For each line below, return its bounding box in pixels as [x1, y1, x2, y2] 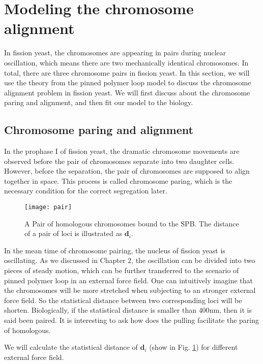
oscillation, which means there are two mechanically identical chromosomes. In [4, 57, 249, 68]
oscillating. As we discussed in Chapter [4, 255, 126, 266]
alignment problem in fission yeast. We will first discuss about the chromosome [4, 87, 250, 97]
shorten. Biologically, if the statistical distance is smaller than [4, 305, 196, 315]
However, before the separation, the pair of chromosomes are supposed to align [4, 166, 250, 176]
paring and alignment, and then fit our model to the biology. [4, 97, 193, 108]
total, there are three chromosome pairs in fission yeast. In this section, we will [4, 67, 250, 78]
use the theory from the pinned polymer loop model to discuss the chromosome [4, 77, 251, 88]
